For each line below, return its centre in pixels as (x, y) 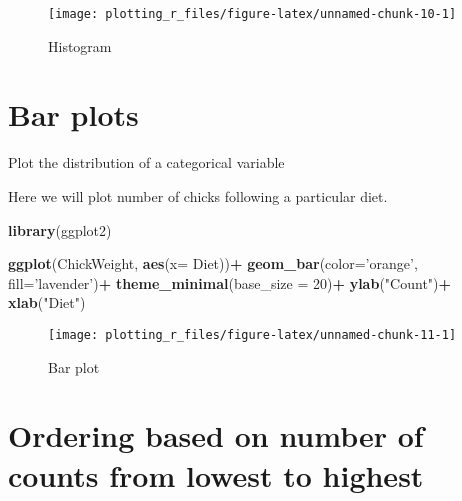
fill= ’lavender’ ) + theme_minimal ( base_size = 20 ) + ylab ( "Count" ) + (230, 282)
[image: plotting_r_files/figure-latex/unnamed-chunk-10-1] (252, 14)
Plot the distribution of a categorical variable (146, 162)
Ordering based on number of (216, 435)
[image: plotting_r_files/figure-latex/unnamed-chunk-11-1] (252, 334)
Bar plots (73, 114)
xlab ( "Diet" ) (47, 302)
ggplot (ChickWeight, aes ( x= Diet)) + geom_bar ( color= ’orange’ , (213, 263)
